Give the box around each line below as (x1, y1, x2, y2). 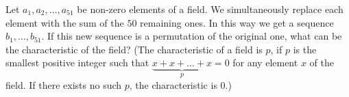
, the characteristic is (129, 77, 217, 92)
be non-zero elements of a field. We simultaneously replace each (77, 2, 344, 16)
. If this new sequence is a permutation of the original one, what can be (41, 29, 342, 43)
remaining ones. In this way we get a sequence (140, 15, 334, 29)
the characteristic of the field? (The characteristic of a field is (5, 42, 263, 56)
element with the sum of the (5, 15, 124, 29)
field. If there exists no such (5, 77, 122, 92)
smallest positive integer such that (5, 55, 149, 70)
